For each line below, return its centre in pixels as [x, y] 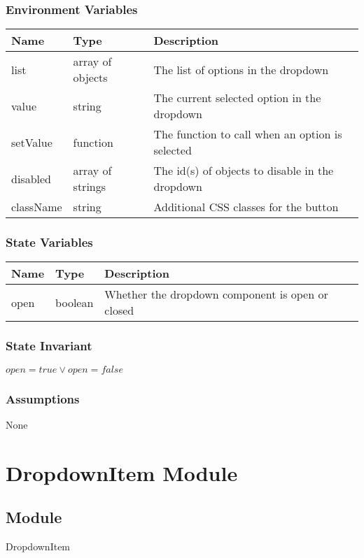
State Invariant [49, 346]
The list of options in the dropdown [241, 69]
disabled [31, 178]
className [37, 207]
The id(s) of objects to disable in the [244, 171]
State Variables [49, 242]
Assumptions [43, 398]
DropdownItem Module [122, 472]
